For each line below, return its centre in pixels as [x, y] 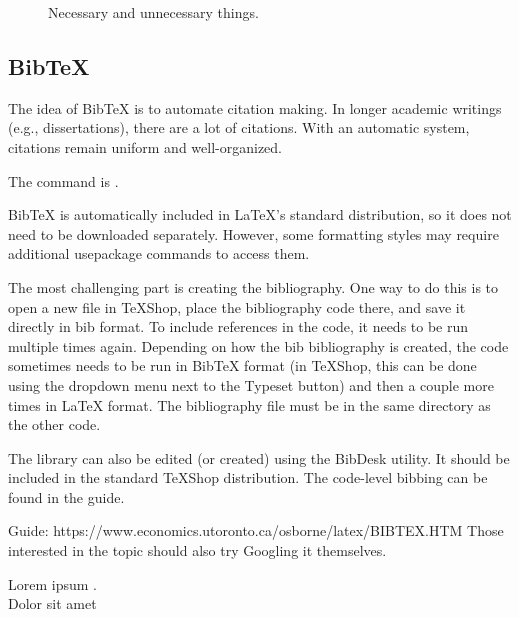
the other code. [54, 424]
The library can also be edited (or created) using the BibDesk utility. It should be [259, 457]
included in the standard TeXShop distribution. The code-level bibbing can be [248, 477]
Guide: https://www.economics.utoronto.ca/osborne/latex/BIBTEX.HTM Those [256, 530]
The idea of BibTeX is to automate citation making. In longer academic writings [255, 107]
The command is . [63, 180]
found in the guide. [66, 496]
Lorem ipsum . [52, 583]
